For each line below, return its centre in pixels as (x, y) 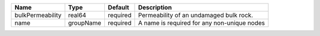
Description (155, 7)
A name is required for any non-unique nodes (202, 23)
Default (119, 7)
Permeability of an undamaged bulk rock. (196, 15)
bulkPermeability (38, 15)
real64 (77, 15)
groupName (85, 23)
